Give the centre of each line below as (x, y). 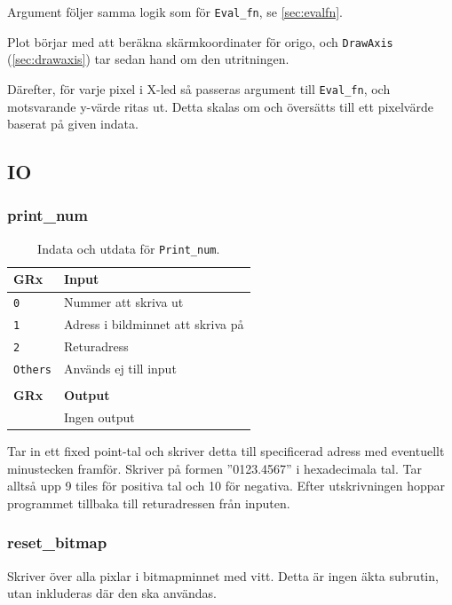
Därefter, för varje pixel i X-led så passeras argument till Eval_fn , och (199, 88)
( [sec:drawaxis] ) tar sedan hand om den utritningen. (148, 59)
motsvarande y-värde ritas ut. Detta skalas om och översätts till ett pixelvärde (220, 106)
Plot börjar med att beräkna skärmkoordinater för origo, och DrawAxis (200, 41)
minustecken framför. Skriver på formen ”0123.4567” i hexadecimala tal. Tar (214, 468)
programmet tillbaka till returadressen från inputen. (149, 503)
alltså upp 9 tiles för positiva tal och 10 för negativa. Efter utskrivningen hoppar (226, 486)
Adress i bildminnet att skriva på (154, 324)
